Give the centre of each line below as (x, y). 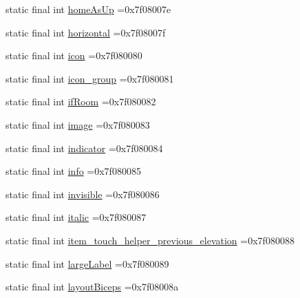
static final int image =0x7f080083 (78, 124)
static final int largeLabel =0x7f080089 (87, 263)
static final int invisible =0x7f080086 (83, 194)
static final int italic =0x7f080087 (76, 217)
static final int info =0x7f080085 (73, 171)
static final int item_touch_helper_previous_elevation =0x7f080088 (150, 240)
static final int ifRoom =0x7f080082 (81, 102)
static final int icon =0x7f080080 (74, 55)
